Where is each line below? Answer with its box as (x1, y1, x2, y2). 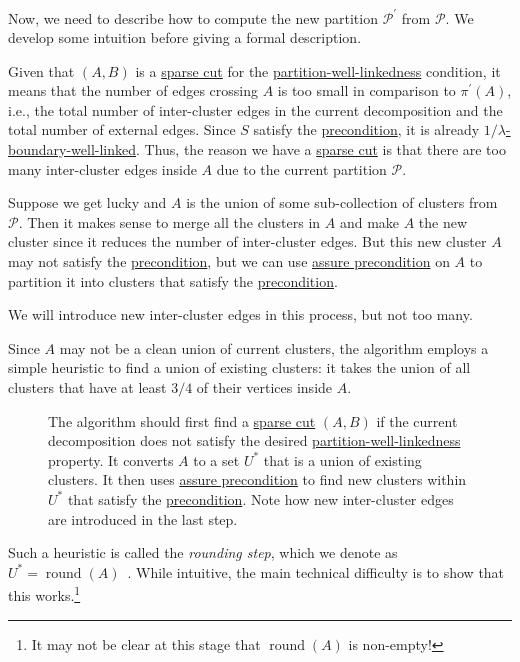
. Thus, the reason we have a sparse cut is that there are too (136, 139, 506, 160)
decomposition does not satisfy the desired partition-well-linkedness (48, 430, 461, 451)
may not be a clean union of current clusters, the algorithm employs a (59, 337, 489, 358)
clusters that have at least (8, 377, 167, 397)
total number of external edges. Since (8, 119, 236, 140)
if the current (376, 410, 458, 431)
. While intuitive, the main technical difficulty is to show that (127, 561, 505, 582)
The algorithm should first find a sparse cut (48, 410, 316, 431)
